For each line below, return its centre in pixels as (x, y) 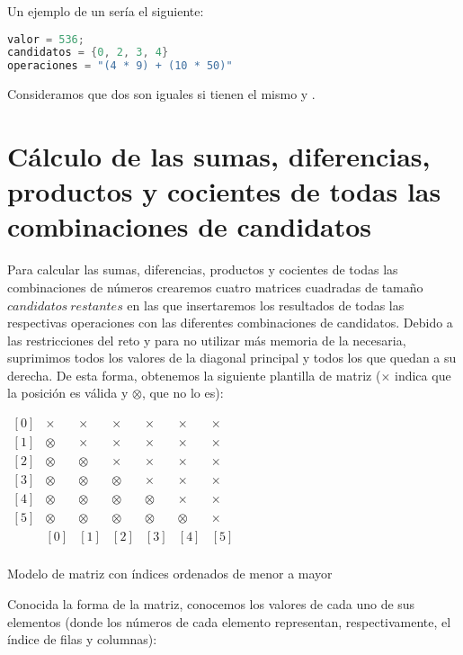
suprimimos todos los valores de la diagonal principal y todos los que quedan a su (232, 358)
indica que (423, 375)
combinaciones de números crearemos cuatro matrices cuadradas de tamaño (215, 287)
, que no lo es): (183, 393)
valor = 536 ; (46, 39)
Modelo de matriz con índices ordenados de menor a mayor (170, 574)
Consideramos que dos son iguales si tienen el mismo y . (161, 94)
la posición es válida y (68, 393)
